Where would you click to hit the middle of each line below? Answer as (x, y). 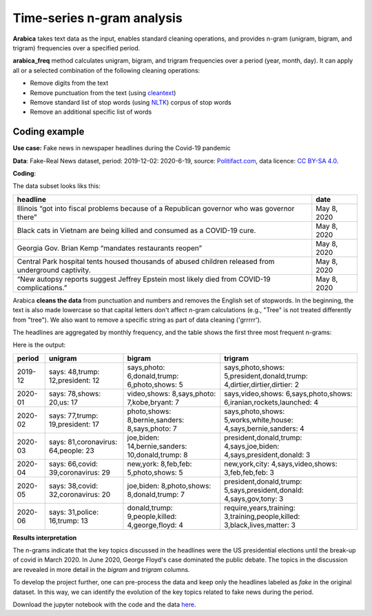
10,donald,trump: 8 (158, 455)
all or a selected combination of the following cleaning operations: (106, 70)
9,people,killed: (152, 516)
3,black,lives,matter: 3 (260, 525)
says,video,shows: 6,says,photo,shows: (288, 393)
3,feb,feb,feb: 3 (249, 472)
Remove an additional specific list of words (91, 112)
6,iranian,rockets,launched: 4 (271, 402)
